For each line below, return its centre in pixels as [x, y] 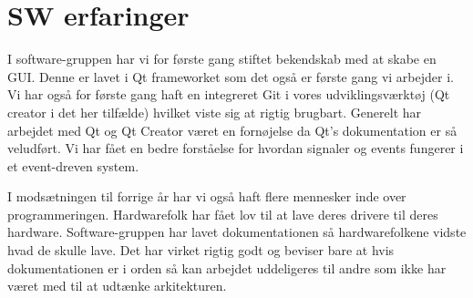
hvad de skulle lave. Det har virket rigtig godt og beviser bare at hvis [201, 250]
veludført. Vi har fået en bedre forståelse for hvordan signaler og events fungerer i [236, 148]
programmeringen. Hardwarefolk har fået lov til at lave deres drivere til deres [223, 214]
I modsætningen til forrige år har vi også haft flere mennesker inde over [207, 196]
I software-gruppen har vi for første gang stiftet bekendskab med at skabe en [222, 59]
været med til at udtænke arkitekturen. [117, 286]
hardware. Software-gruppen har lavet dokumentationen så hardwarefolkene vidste [237, 232]
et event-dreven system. [73, 165]
